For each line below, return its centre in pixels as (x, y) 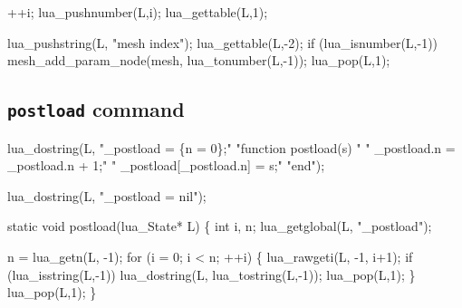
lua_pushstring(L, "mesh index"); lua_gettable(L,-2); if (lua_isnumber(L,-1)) (223, 42)
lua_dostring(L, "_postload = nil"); (107, 195)
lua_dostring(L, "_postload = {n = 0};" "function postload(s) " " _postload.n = (231, 147)
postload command (96, 109)
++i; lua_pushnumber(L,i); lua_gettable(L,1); (138, 12)
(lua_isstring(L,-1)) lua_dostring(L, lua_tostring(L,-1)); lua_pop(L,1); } (212, 274)
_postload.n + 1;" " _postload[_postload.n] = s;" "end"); (166, 165)
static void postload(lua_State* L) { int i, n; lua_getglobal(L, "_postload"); (220, 226)
